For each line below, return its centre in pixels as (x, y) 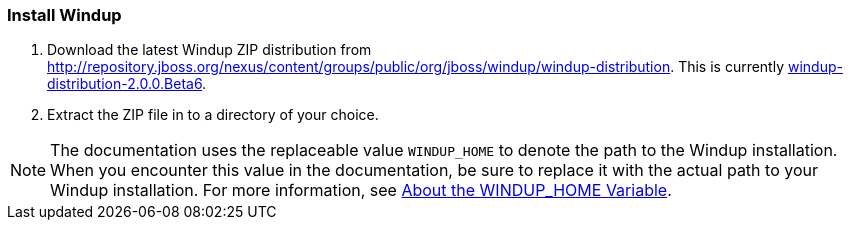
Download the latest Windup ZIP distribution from (209, 50)
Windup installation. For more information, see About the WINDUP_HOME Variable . (361, 190)
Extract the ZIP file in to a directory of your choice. (213, 115)
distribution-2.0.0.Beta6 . (127, 84)
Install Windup (64, 15)
